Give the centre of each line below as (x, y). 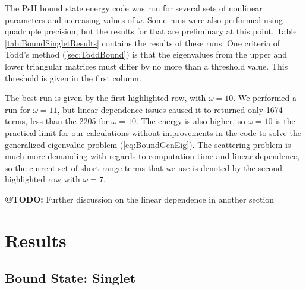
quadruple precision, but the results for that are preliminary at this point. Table (151, 31)
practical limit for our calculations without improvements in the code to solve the (153, 132)
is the (285, 121)
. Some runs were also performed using (212, 19)
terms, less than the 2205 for (57, 121)
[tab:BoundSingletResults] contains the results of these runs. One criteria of (143, 42)
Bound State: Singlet (70, 278)
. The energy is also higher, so (190, 121)
